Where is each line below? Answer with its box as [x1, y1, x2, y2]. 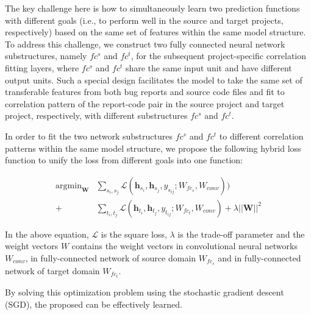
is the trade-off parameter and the [177, 227, 305, 240]
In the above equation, [5, 227, 89, 240]
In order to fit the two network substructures [5, 129, 173, 142]
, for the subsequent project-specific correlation [130, 49, 307, 62]
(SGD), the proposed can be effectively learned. [5, 297, 182, 310]
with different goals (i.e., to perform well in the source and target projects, [5, 13, 284, 26]
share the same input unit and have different [125, 61, 292, 74]
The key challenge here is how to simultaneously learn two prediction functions [5, 2, 300, 14]
